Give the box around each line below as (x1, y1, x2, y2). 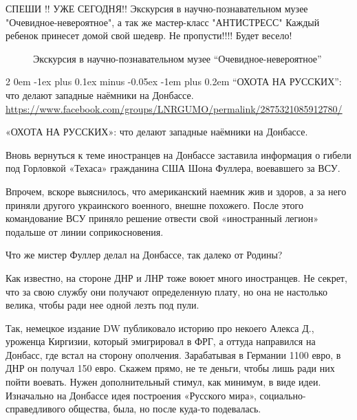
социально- (259, 388, 306, 402)
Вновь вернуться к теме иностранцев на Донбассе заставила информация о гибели (6, 147, 351, 162)
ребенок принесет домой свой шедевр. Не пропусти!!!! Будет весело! (6, 28, 292, 43)
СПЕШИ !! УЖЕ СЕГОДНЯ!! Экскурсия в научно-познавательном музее (6, 1, 308, 15)
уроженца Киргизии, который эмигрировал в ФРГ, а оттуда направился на (6, 334, 316, 349)
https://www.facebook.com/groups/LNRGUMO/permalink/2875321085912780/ (6, 101, 343, 115)
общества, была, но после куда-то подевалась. (68, 401, 261, 416)
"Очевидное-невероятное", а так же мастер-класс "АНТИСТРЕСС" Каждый (6, 14, 320, 29)
